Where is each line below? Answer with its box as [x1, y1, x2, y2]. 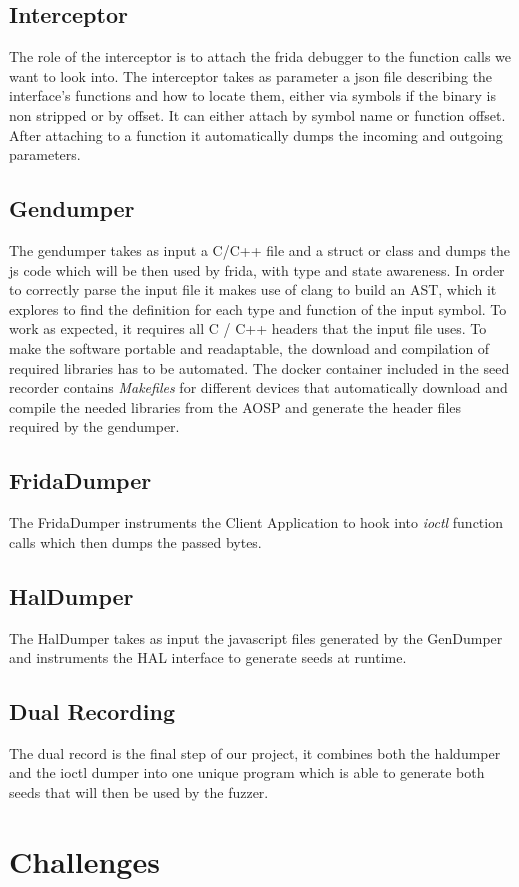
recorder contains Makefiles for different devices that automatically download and [9, 377, 508, 398]
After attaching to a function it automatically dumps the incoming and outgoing [9, 124, 503, 145]
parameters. [9, 144, 81, 165]
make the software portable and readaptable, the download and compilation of [9, 337, 490, 358]
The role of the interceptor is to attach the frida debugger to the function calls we [9, 46, 511, 67]
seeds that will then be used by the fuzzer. [9, 782, 269, 803]
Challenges [9, 840, 160, 881]
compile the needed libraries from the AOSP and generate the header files [9, 396, 462, 417]
